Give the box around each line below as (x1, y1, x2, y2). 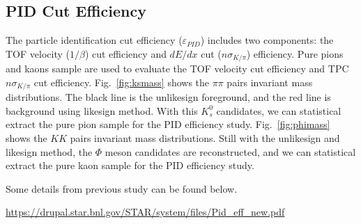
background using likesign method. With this (6, 103, 198, 118)
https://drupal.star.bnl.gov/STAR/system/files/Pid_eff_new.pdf (6, 205, 285, 219)
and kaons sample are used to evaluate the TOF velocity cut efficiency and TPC (6, 61, 349, 76)
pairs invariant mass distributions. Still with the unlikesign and (70, 131, 340, 145)
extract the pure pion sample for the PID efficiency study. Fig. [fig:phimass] (6, 117, 330, 131)
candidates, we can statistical (216, 103, 341, 118)
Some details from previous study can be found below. (6, 181, 238, 195)
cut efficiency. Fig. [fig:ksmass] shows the (33, 74, 210, 89)
